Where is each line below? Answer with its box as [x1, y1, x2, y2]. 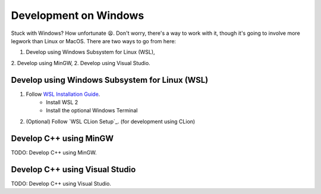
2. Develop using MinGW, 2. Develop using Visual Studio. [11, 59, 151, 66]
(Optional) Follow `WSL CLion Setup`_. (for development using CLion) [26, 118, 196, 125]
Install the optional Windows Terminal [46, 107, 138, 114]
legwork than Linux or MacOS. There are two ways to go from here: [11, 37, 177, 44]
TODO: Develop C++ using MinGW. [11, 148, 97, 156]
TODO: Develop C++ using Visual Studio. [11, 180, 111, 187]
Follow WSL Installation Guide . [26, 90, 100, 98]
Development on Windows [11, 9, 144, 22]
